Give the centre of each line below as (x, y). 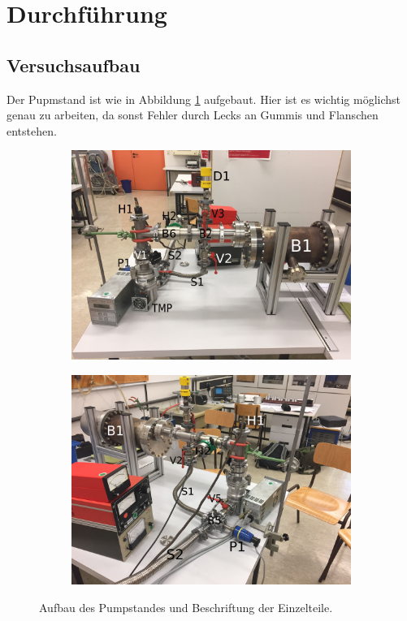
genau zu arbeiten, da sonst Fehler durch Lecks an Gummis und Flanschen (193, 115)
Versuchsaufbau (74, 65)
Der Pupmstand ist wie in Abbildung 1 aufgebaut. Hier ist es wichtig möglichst (204, 99)
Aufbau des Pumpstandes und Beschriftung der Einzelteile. (186, 607)
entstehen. (32, 130)
